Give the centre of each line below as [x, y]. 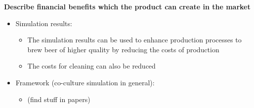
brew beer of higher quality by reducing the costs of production [123, 49]
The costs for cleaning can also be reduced [91, 66]
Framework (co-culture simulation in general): [85, 82]
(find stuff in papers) [59, 99]
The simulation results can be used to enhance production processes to [134, 40]
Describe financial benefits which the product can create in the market [127, 6]
